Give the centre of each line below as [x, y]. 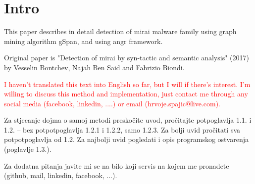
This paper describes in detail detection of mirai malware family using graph [120, 31]
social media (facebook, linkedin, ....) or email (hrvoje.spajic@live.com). [112, 103]
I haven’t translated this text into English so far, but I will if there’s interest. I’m [127, 84]
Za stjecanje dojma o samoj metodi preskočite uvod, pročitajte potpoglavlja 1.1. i [128, 120]
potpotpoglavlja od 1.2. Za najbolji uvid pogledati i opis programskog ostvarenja [126, 139]
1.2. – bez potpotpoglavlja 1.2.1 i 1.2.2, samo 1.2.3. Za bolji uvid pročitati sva [122, 129]
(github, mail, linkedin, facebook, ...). [61, 175]
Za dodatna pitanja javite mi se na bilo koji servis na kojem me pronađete [117, 165]
